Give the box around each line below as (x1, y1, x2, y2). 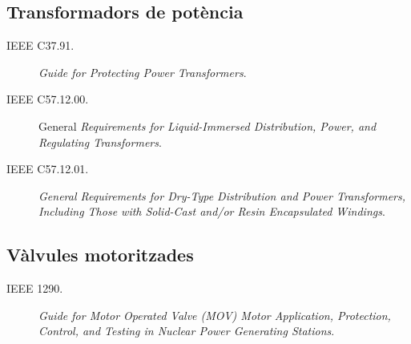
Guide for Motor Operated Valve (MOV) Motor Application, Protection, (38, 306, 391, 323)
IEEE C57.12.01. (6, 160, 89, 177)
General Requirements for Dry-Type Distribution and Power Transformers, (38, 187, 406, 204)
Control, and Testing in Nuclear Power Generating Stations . (38, 322, 335, 339)
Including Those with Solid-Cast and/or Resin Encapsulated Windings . (38, 203, 385, 220)
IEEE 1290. (6, 280, 63, 297)
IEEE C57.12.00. (6, 91, 89, 107)
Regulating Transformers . (38, 133, 162, 150)
